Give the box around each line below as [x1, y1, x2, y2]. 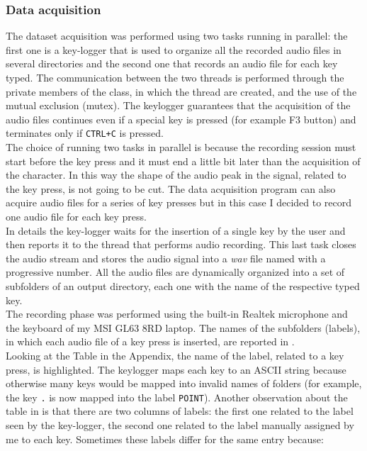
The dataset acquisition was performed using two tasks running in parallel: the [6, 28, 348, 43]
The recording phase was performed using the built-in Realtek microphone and [6, 306, 348, 321]
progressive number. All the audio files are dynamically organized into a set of [6, 265, 345, 279]
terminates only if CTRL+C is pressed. [6, 126, 164, 140]
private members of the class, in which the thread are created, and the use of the [6, 84, 357, 99]
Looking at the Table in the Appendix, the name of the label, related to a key [6, 347, 344, 362]
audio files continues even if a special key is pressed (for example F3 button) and [6, 111, 356, 126]
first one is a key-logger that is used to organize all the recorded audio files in [6, 42, 341, 57]
